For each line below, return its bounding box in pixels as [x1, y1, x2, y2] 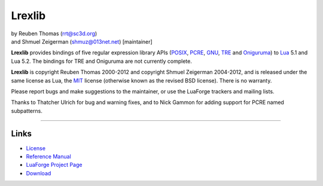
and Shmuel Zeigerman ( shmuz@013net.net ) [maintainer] [11, 38, 153, 45]
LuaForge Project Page [26, 161, 83, 169]
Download [26, 169, 51, 176]
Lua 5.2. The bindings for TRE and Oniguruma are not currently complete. [11, 57, 193, 65]
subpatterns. [11, 107, 43, 114]
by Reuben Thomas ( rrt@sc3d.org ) [11, 30, 97, 37]
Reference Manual [26, 153, 71, 160]
